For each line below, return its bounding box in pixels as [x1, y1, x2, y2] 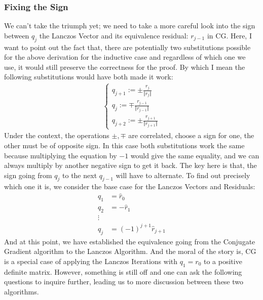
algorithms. [4, 286, 39, 296]
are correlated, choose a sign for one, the [128, 130, 254, 141]
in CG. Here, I [207, 30, 252, 40]
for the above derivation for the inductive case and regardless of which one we [4, 52, 246, 62]
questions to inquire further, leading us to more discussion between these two [4, 276, 244, 287]
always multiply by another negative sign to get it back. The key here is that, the [4, 160, 257, 170]
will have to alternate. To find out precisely [116, 169, 250, 180]
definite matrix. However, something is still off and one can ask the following [4, 266, 242, 277]
